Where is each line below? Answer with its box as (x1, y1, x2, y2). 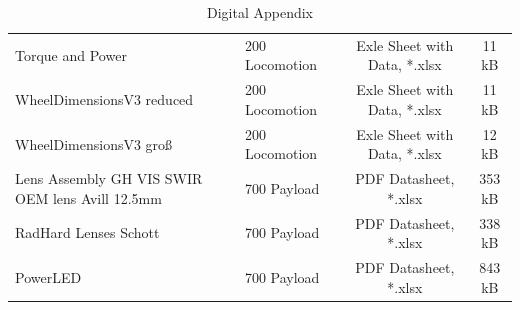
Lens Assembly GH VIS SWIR (15, 168, 203, 189)
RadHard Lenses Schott (15, 222, 160, 243)
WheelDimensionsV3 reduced (15, 89, 194, 110)
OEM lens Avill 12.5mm (15, 187, 162, 208)
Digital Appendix (206, 2, 313, 22)
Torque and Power (15, 44, 127, 65)
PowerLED (15, 266, 82, 287)
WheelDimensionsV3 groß (15, 133, 173, 154)
